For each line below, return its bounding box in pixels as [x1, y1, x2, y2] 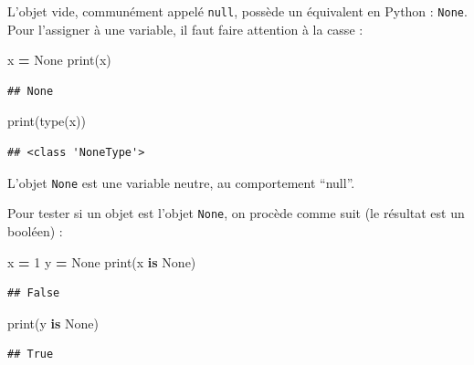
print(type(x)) [7, 111, 87, 130]
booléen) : [7, 221, 63, 240]
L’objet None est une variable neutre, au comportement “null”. [7, 172, 355, 192]
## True [7, 348, 54, 361]
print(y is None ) [7, 313, 99, 332]
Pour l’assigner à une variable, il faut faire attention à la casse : [7, 19, 363, 38]
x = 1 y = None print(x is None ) [7, 252, 196, 271]
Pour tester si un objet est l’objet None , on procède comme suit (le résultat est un [7, 203, 465, 223]
